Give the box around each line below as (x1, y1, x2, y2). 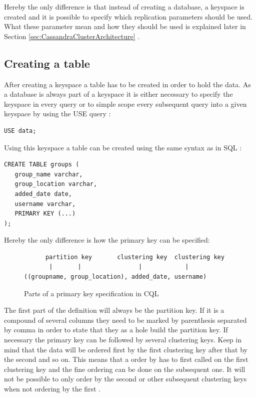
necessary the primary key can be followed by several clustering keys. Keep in (4, 334, 241, 345)
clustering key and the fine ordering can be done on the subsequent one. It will (4, 363, 245, 374)
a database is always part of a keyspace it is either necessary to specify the (4, 89, 233, 99)
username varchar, (14, 200, 76, 208)
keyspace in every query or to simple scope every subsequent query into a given (4, 98, 247, 109)
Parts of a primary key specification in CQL (24, 288, 159, 298)
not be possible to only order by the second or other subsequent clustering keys (4, 373, 247, 384)
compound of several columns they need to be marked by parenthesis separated (4, 314, 247, 325)
